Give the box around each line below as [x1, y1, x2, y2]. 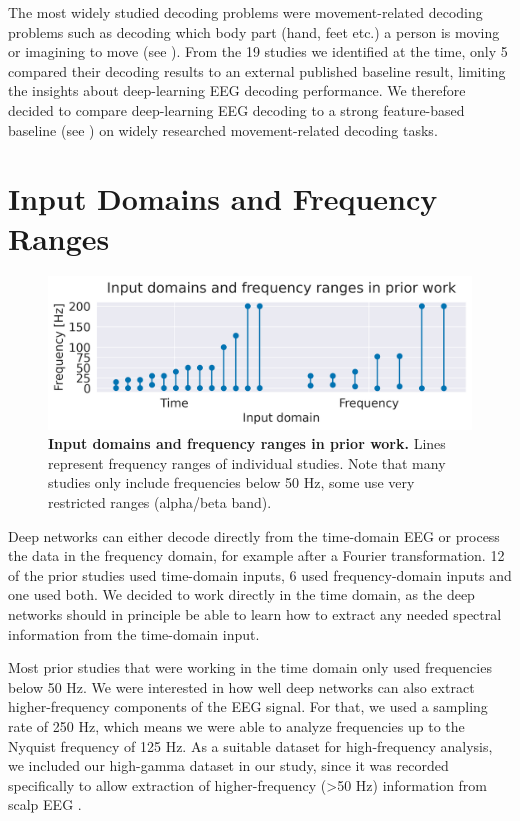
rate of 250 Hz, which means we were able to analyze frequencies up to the [8, 715, 465, 736]
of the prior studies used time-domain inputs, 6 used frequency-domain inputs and [8, 564, 512, 585]
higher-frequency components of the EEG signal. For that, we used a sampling [8, 696, 488, 717]
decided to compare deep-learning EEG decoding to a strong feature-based [8, 99, 465, 120]
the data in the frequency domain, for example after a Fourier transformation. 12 [8, 545, 505, 566]
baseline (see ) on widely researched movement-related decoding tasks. [8, 119, 438, 140]
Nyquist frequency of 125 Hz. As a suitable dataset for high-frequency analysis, [8, 735, 493, 756]
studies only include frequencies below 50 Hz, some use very [48, 472, 415, 493]
